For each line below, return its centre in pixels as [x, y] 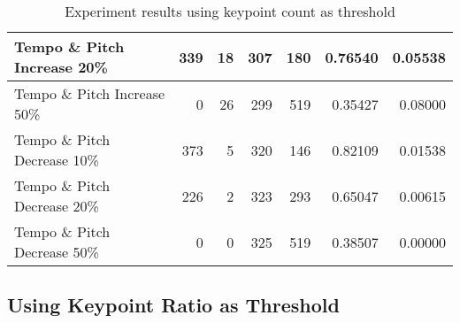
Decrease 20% [57, 206]
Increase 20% [61, 67]
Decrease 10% [57, 160]
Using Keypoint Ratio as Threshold [173, 305]
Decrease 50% [57, 252]
